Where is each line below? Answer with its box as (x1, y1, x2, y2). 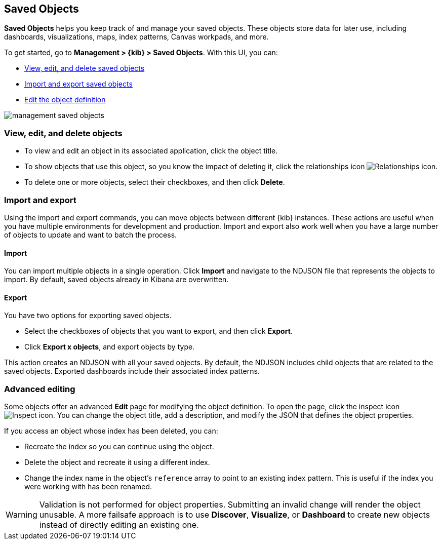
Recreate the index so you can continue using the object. (24, 442, 214, 451)
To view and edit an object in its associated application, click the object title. (24, 146, 278, 156)
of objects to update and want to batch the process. (4, 230, 177, 239)
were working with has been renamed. (24, 482, 152, 491)
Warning (6, 510, 37, 520)
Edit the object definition (24, 95, 106, 104)
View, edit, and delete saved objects (24, 64, 145, 73)
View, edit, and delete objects (4, 128, 123, 138)
